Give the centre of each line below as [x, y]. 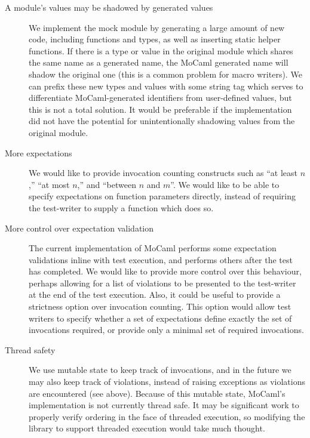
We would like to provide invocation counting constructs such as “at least [163, 173]
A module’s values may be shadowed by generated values [109, 7]
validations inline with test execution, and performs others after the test [161, 259]
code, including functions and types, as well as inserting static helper [155, 39]
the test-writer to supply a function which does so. [121, 207]
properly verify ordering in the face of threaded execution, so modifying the [167, 416]
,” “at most [49, 184]
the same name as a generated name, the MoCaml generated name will [159, 62]
